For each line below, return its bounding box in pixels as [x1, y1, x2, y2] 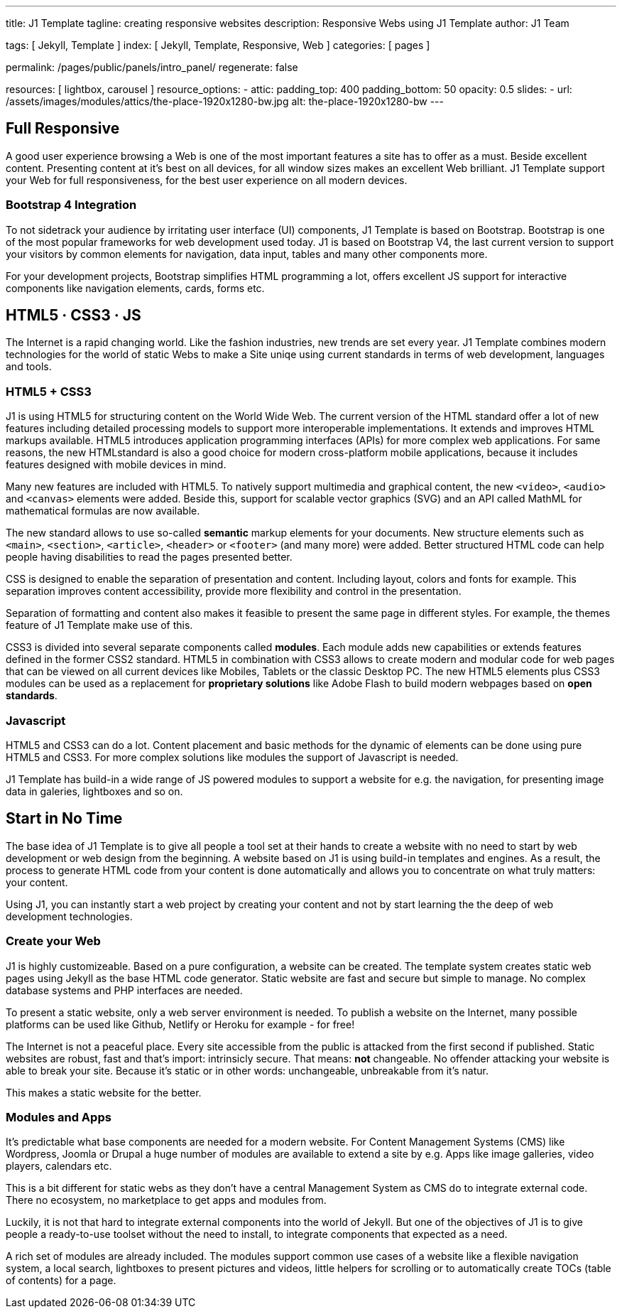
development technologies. [6, 910, 133, 922]
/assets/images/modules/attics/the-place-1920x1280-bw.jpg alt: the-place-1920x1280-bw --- [6, 95, 444, 107]
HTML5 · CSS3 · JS [6, 306, 141, 325]
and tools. [6, 360, 52, 373]
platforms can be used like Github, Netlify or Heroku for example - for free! [6, 1018, 355, 1030]
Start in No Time [6, 809, 123, 828]
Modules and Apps [6, 1109, 111, 1124]
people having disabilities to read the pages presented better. [6, 551, 293, 564]
